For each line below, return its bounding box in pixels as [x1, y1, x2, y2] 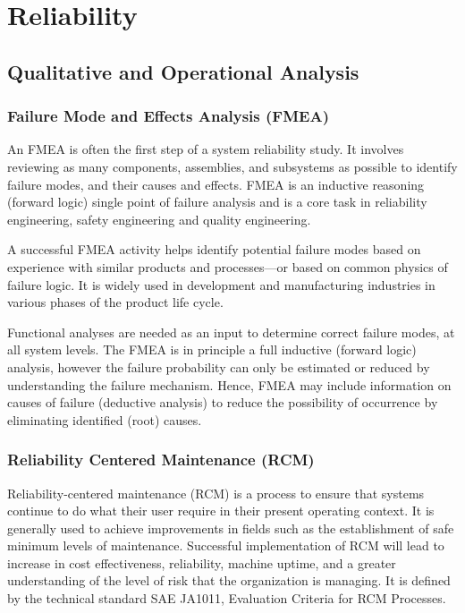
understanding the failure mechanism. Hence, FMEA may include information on [7, 375, 452, 394]
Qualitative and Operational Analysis [7, 57, 359, 85]
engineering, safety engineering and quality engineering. [7, 209, 311, 228]
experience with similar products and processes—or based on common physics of [7, 257, 448, 276]
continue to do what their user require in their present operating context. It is [7, 501, 435, 520]
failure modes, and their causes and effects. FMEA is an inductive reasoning [7, 175, 425, 193]
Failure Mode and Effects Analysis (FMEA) [7, 105, 329, 127]
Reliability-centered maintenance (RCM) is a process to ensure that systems [7, 483, 425, 502]
